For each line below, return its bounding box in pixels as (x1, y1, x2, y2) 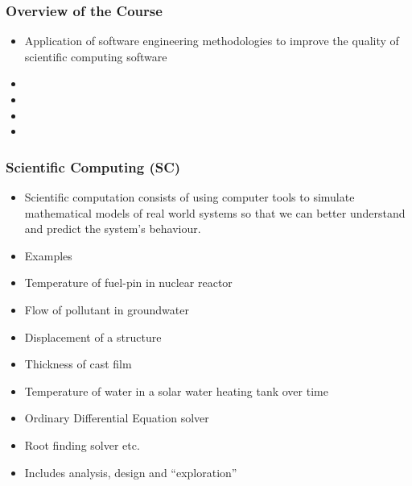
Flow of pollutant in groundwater (24, 301, 189, 318)
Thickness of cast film (24, 355, 132, 372)
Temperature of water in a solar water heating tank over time (24, 382, 328, 399)
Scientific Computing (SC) (6, 156, 181, 177)
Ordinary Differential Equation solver (24, 409, 209, 426)
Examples (24, 247, 72, 264)
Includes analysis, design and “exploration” (24, 463, 237, 480)
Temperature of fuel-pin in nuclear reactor (24, 274, 233, 291)
